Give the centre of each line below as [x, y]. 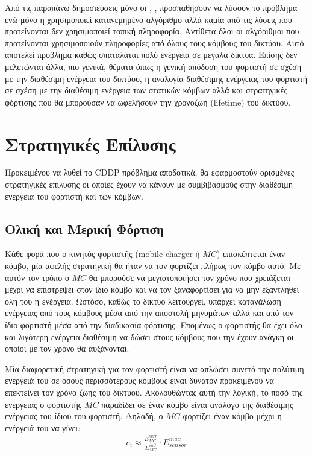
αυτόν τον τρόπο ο [37, 277]
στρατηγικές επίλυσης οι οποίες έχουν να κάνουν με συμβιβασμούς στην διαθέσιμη [149, 184]
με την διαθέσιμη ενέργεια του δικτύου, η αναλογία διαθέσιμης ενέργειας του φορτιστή [156, 78]
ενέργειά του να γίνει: [43, 427]
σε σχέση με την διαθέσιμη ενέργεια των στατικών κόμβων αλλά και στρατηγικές [146, 90]
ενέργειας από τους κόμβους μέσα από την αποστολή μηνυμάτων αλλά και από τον [149, 313]
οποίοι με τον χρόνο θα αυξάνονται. [67, 348]
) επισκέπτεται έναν [251, 254]
